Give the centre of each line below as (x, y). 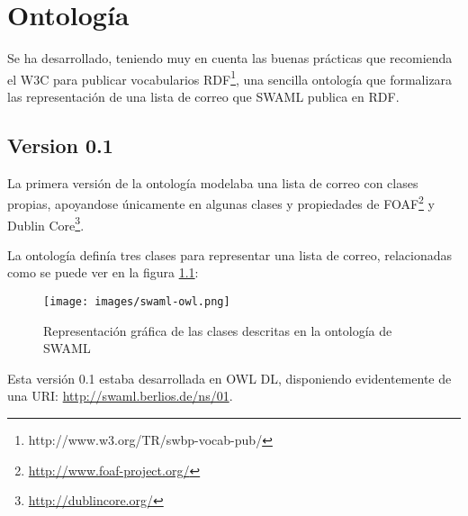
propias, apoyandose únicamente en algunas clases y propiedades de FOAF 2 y (221, 203)
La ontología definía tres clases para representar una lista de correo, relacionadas (230, 254)
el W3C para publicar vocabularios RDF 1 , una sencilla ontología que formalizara (230, 77)
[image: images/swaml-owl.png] (137, 302)
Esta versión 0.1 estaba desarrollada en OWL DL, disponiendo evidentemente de (229, 378)
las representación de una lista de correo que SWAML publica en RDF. (203, 96)
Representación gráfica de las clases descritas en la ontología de (218, 330)
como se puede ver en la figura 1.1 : (103, 272)
